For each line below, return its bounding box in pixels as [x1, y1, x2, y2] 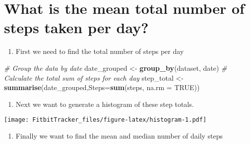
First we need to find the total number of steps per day [15, 46, 184, 56]
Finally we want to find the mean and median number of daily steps [15, 130, 223, 141]
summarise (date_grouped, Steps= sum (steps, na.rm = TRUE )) [4, 82, 200, 93]
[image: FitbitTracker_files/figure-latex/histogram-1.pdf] [4, 116, 207, 124]
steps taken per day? [4, 17, 149, 38]
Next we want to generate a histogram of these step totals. [15, 98, 194, 109]
